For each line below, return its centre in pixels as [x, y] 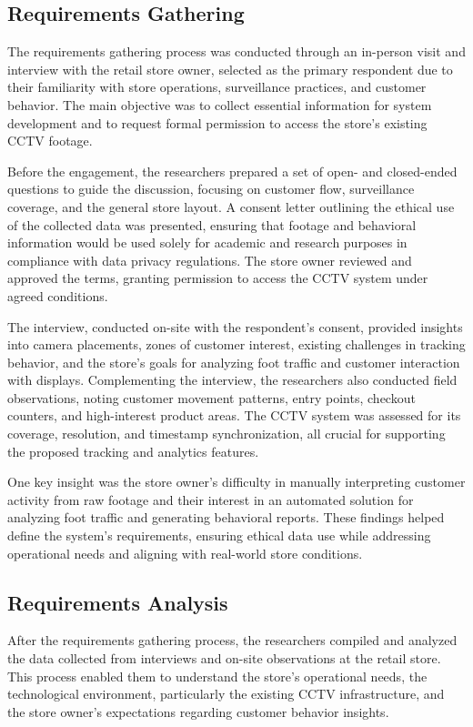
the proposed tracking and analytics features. [133, 451]
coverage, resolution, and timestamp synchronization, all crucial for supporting [226, 434]
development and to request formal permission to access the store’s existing [217, 122]
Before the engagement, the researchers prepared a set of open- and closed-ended [232, 171]
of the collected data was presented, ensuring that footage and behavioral [212, 224]
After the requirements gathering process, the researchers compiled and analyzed [232, 640]
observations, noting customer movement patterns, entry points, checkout [211, 397]
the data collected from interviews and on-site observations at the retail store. [224, 658]
